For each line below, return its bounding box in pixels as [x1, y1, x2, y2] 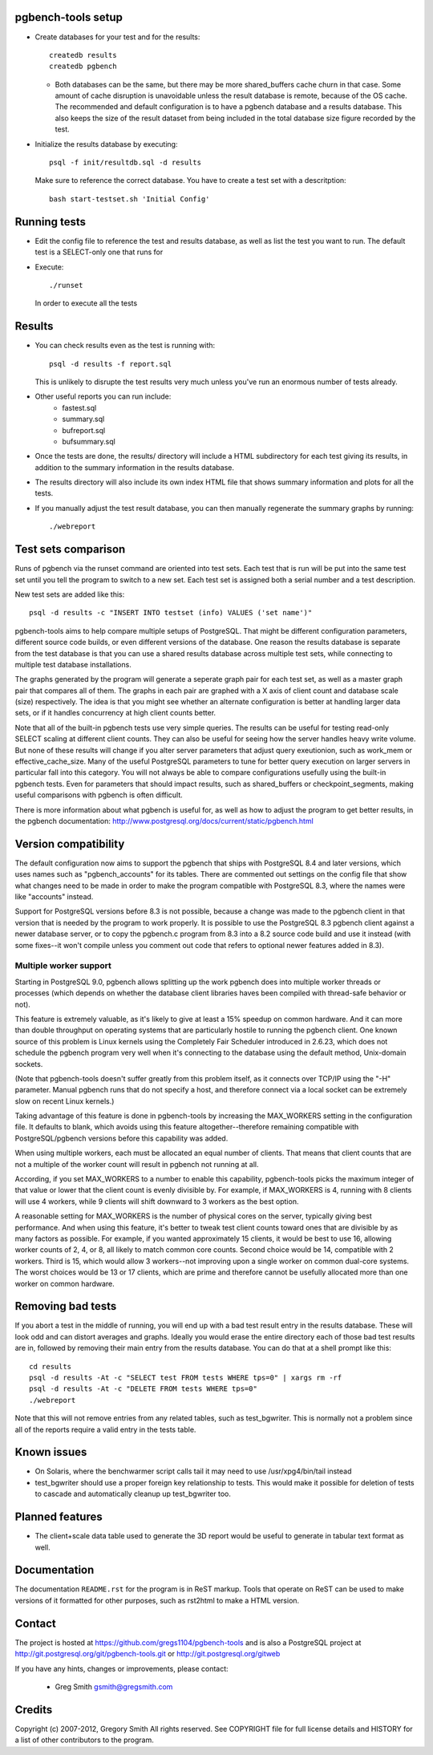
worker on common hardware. [14, 1279, 115, 1288]
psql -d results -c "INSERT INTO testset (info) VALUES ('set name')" [29, 608, 313, 618]
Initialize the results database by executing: [34, 139, 178, 148]
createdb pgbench [49, 62, 117, 71]
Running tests [14, 215, 87, 229]
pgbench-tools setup [14, 10, 123, 24]
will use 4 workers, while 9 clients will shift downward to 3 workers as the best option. [14, 1196, 299, 1206]
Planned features [14, 1510, 103, 1524]
